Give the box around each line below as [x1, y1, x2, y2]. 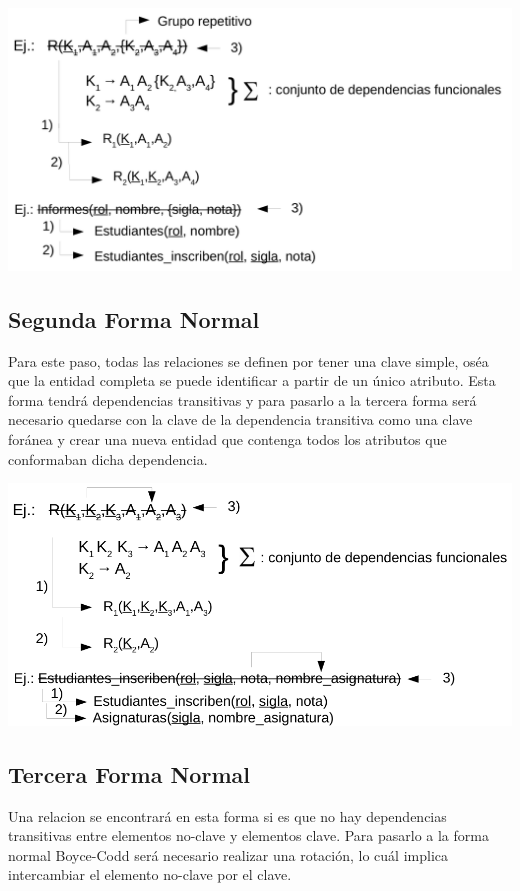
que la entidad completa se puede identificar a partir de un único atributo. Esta [8, 370, 496, 391]
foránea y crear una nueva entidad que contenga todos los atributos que [8, 429, 447, 449]
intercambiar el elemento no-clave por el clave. [8, 864, 292, 885]
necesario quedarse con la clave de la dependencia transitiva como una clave [8, 409, 473, 430]
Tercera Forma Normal [8, 758, 250, 789]
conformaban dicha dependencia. [8, 448, 208, 469]
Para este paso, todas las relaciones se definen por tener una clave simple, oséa [8, 350, 489, 371]
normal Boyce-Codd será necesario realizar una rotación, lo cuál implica [8, 844, 449, 865]
